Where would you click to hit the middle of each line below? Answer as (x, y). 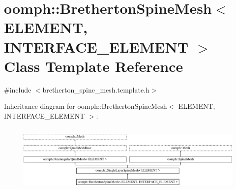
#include (18, 89)
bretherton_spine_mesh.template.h (96, 89)
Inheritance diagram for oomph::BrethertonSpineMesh (86, 106)
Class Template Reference (94, 66)
